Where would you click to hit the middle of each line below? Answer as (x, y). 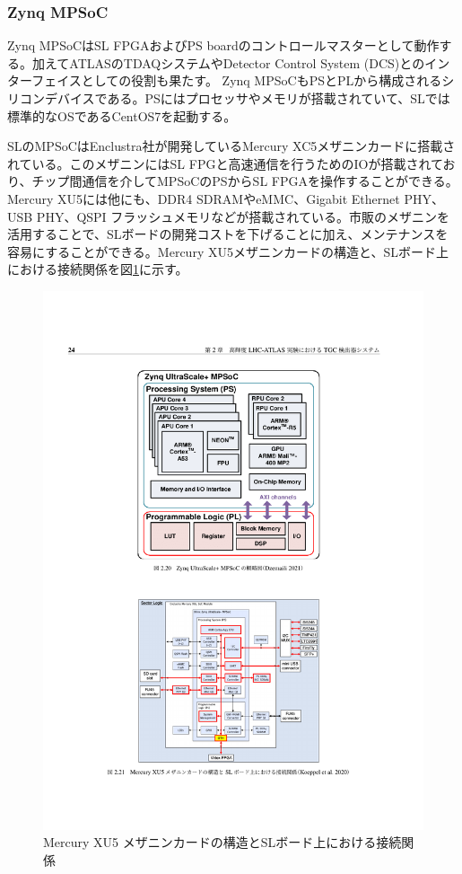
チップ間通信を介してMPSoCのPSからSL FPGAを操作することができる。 (245, 181)
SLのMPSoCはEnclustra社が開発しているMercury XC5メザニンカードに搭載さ (231, 146)
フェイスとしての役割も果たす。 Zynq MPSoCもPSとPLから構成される (237, 80)
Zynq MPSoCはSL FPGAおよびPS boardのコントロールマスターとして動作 (223, 45)
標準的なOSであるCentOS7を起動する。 (122, 115)
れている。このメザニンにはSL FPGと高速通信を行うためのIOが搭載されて (225, 163)
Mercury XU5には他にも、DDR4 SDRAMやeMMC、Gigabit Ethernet (204, 198)
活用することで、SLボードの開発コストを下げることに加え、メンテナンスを (228, 234)
